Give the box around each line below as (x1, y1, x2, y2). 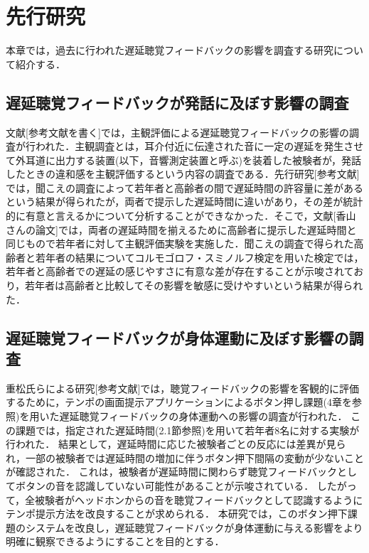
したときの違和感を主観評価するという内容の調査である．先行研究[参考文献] (6, 166, 360, 181)
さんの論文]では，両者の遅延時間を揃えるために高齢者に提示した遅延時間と (6, 222, 357, 237)
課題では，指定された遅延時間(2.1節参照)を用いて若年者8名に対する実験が (15, 422, 360, 437)
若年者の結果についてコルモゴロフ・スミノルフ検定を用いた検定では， (35, 249, 364, 264)
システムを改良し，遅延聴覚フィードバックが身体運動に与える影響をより (25, 520, 363, 535)
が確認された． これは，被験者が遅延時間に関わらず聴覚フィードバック (6, 464, 338, 479)
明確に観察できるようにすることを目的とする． (6, 534, 225, 549)
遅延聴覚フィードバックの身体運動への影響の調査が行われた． (59, 409, 348, 424)
